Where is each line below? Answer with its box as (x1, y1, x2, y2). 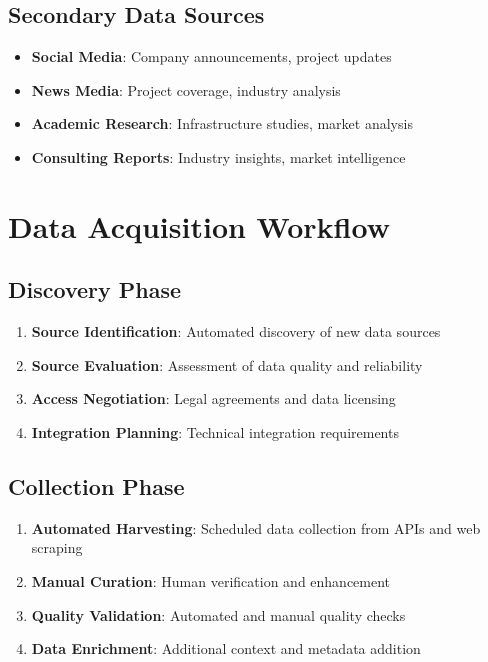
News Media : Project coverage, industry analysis (31, 79, 341, 100)
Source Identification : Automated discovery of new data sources (31, 321, 441, 342)
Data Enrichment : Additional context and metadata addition (31, 638, 421, 659)
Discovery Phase (8, 274, 182, 305)
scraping (31, 537, 83, 558)
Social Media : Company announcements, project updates (31, 46, 392, 67)
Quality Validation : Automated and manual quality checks (31, 604, 406, 625)
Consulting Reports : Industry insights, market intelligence (31, 146, 406, 167)
